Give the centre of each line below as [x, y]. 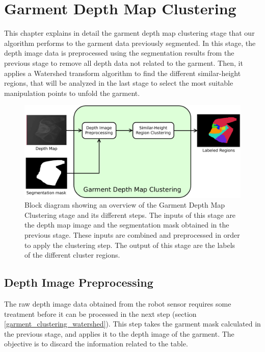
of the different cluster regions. [72, 255]
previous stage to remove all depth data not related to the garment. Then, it [124, 62]
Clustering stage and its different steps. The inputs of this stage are [130, 215]
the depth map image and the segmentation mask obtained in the [127, 225]
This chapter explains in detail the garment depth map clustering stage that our [129, 33]
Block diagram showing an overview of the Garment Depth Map [125, 205]
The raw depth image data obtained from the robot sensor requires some [118, 304]
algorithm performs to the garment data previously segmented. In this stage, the [130, 43]
